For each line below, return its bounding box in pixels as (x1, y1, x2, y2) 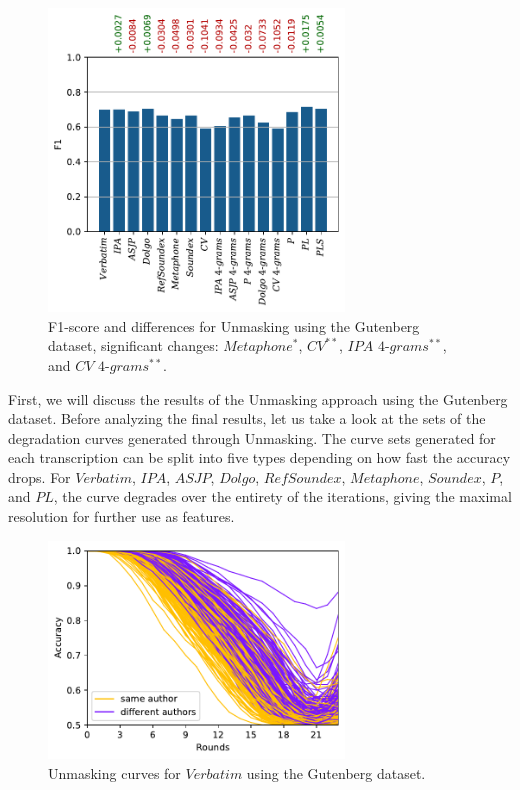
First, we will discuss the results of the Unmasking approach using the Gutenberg (8, 388, 508, 409)
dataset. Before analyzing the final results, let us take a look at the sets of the (8, 408, 486, 429)
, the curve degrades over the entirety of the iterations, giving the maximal (53, 486, 512, 507)
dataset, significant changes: (48, 335, 219, 356)
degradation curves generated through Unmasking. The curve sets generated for (8, 427, 496, 448)
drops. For (8, 466, 71, 487)
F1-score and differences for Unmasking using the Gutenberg (48, 315, 420, 336)
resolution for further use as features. (8, 506, 235, 527)
